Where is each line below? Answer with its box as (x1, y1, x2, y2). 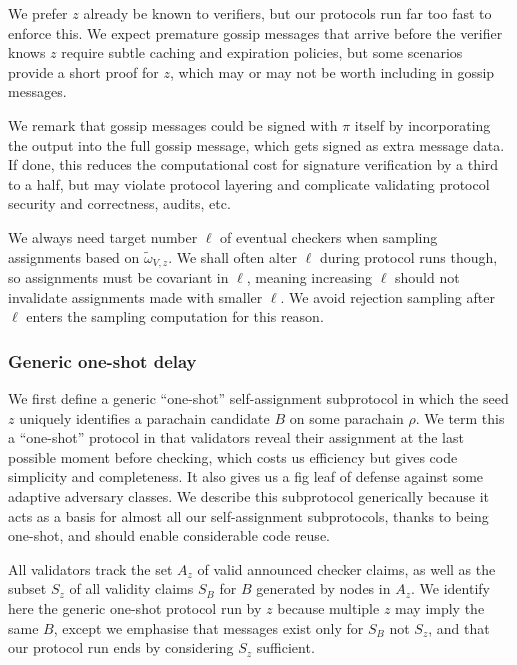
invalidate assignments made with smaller (8, 286, 263, 307)
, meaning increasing (246, 266, 373, 287)
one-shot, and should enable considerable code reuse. (8, 525, 330, 546)
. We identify (410, 578, 490, 599)
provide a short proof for (8, 61, 159, 82)
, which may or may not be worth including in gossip (169, 61, 495, 82)
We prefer (8, 3, 68, 23)
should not (395, 266, 460, 287)
